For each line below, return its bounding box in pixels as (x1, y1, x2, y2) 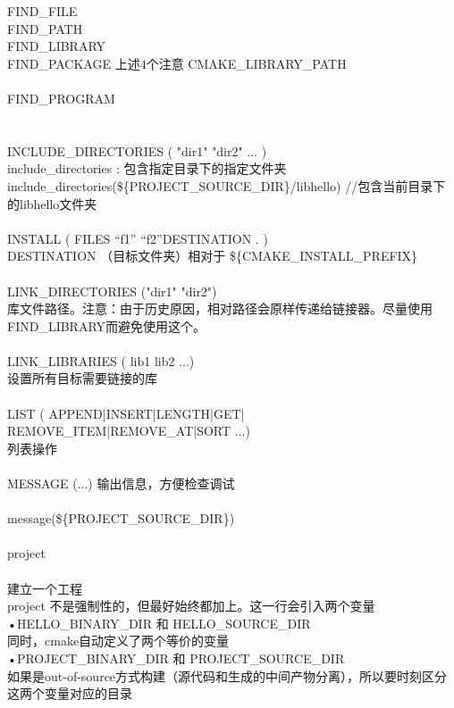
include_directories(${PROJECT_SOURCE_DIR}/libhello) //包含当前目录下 (7, 176, 446, 195)
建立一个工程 (7, 579, 82, 597)
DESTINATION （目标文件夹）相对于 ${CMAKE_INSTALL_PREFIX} (7, 246, 418, 265)
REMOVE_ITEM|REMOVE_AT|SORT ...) (7, 421, 250, 440)
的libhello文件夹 (7, 194, 97, 212)
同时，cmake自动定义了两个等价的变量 (7, 631, 230, 650)
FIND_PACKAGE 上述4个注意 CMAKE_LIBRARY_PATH (7, 54, 347, 72)
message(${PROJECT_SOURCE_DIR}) (7, 509, 235, 528)
